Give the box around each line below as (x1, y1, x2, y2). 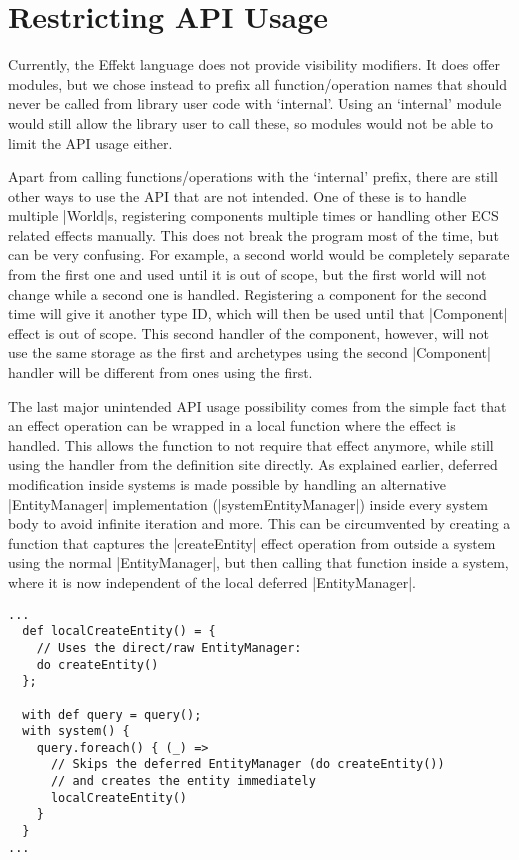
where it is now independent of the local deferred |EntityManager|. (8, 571, 417, 592)
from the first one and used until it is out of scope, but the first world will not (8, 264, 487, 285)
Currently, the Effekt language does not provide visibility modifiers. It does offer (8, 54, 500, 75)
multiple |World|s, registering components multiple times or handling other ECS (8, 205, 499, 226)
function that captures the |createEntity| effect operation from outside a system (8, 532, 496, 553)
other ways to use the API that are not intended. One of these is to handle (8, 185, 467, 206)
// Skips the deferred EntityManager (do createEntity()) (50, 757, 445, 772)
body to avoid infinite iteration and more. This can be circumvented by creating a (8, 513, 511, 534)
